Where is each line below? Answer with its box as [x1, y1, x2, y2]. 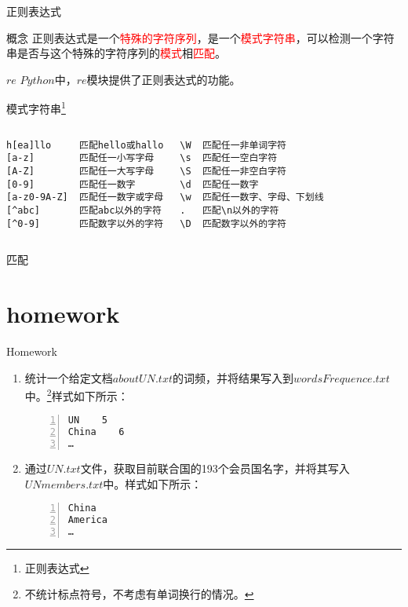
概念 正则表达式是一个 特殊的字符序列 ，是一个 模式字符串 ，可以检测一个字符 [6, 29, 395, 46]
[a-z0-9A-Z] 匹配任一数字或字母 [6, 192, 164, 203]
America [67, 514, 107, 526]
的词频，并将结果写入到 [172, 369, 293, 386]
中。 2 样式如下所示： [24, 386, 129, 404]
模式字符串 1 [6, 98, 66, 117]
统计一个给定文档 [24, 369, 113, 386]
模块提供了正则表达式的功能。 [86, 71, 241, 87]
